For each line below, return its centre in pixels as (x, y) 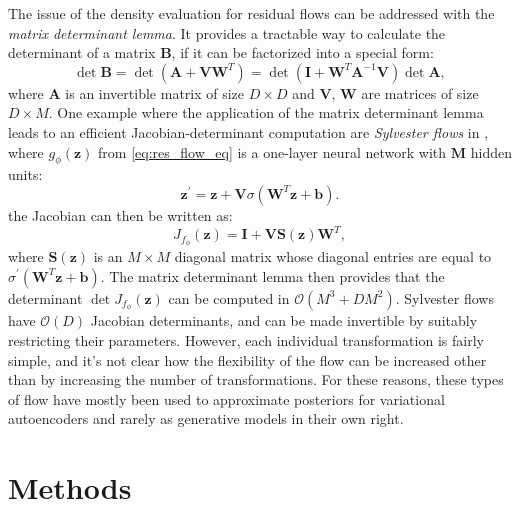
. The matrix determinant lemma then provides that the (272, 275)
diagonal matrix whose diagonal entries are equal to (333, 255)
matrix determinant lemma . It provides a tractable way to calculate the (227, 32)
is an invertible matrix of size (155, 92)
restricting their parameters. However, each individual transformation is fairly (246, 339)
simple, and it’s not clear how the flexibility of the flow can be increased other (247, 359)
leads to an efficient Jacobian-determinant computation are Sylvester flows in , (248, 131)
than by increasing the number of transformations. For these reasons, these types (256, 379)
